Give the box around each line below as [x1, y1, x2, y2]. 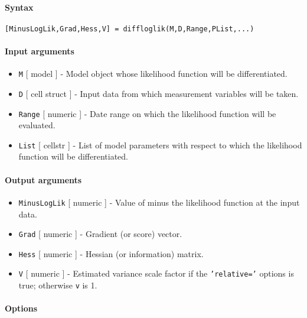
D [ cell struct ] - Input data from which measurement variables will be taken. [18, 87, 299, 99]
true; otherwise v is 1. [18, 279, 97, 291]
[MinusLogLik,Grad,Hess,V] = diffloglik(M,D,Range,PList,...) [5, 24, 254, 33]
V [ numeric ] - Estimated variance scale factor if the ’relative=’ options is [18, 267, 294, 280]
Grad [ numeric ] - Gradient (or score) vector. [18, 228, 182, 240]
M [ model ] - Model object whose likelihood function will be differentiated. [18, 67, 288, 80]
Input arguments [5, 45, 74, 57]
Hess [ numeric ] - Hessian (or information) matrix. [18, 247, 204, 259]
